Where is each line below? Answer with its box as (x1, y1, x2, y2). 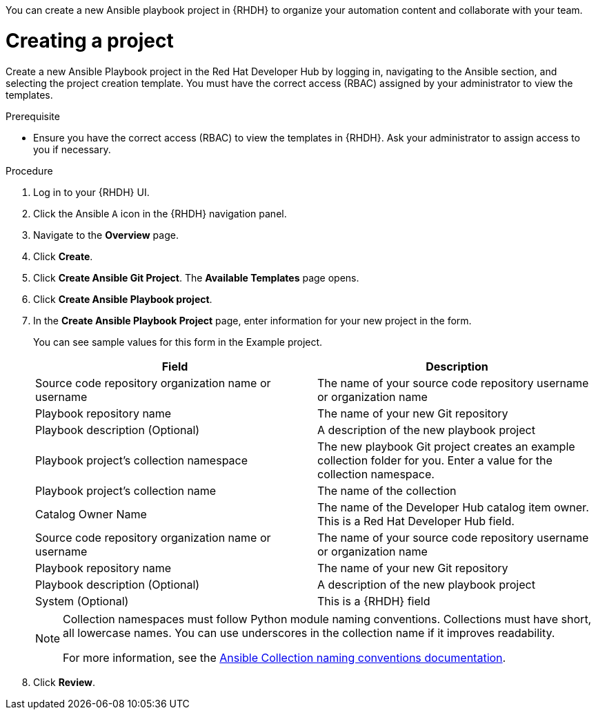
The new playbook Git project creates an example (317, 439, 575, 453)
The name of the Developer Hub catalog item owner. (317, 500, 589, 514)
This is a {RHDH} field (317, 594, 430, 608)
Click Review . (33, 676, 96, 688)
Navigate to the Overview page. (33, 228, 179, 241)
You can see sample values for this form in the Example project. (33, 335, 323, 348)
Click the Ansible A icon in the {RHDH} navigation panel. (33, 207, 287, 219)
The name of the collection (317, 483, 457, 498)
